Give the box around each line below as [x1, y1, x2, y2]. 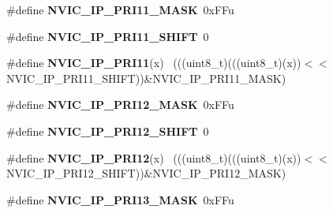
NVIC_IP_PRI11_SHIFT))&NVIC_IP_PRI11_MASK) [6, 69, 286, 86]
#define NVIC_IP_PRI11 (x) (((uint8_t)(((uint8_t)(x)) [6, 54, 301, 71]
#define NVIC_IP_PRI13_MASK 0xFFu [6, 191, 234, 207]
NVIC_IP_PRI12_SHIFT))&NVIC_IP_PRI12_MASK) [6, 165, 286, 181]
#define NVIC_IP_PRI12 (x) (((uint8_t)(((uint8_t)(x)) [6, 149, 301, 166]
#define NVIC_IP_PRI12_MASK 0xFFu [6, 96, 234, 113]
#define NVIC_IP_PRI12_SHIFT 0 [6, 122, 209, 139]
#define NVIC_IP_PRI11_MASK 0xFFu [6, 2, 234, 17]
